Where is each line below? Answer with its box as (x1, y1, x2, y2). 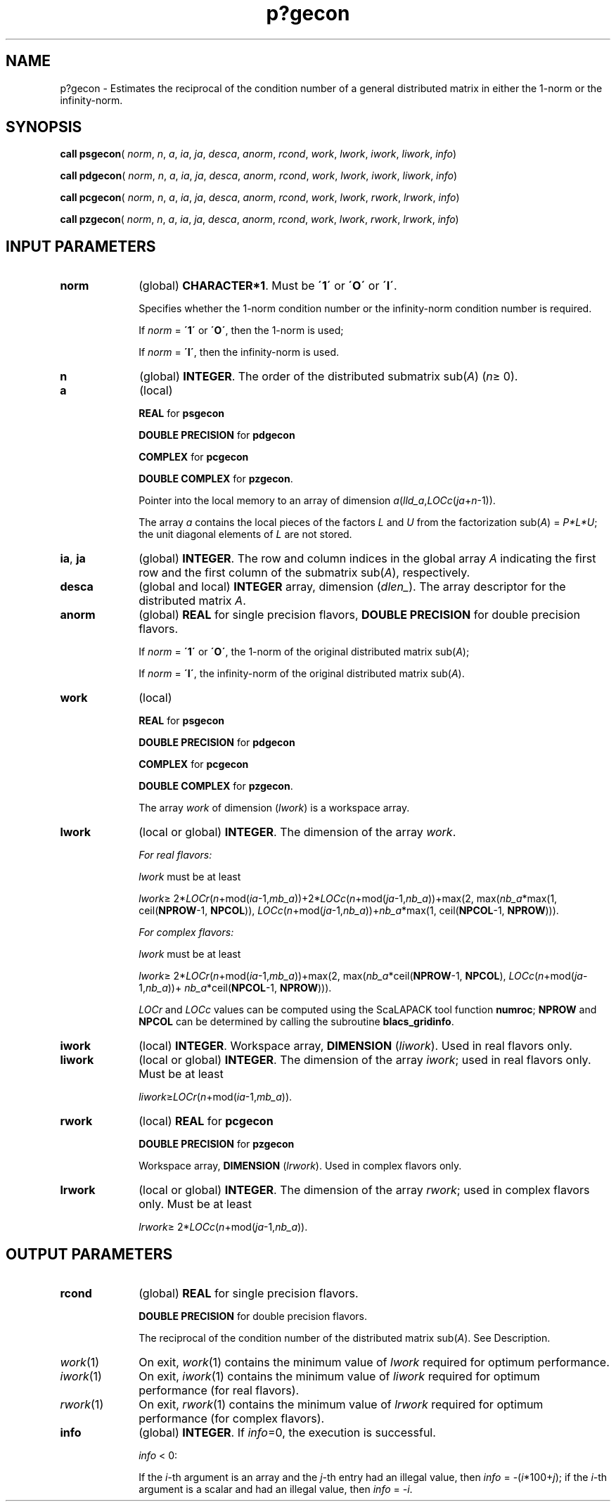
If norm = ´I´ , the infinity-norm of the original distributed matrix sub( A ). (139, 667, 465, 680)
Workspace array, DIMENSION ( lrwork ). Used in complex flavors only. (139, 1160, 462, 1172)
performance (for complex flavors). (139, 1411, 325, 1426)
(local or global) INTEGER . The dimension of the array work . (139, 825, 456, 840)
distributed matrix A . (139, 594, 246, 608)
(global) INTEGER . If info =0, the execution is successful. (139, 1425, 436, 1440)
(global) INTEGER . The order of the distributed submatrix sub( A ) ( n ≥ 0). (139, 369, 518, 384)
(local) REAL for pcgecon (139, 1114, 274, 1129)
